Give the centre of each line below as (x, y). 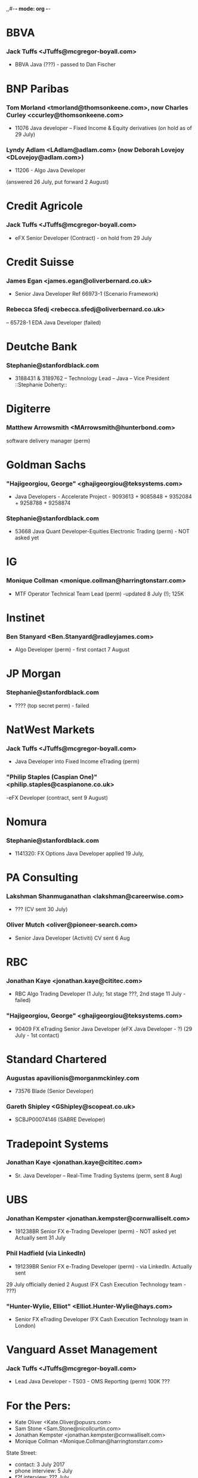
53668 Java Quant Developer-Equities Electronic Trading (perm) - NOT (102, 532)
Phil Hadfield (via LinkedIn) (46, 1254)
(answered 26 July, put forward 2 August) (58, 182)
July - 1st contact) (37, 1035)
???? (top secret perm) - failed (52, 705)
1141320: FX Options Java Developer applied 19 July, (79, 853)
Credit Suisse (40, 262)
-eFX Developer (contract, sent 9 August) (57, 797)
